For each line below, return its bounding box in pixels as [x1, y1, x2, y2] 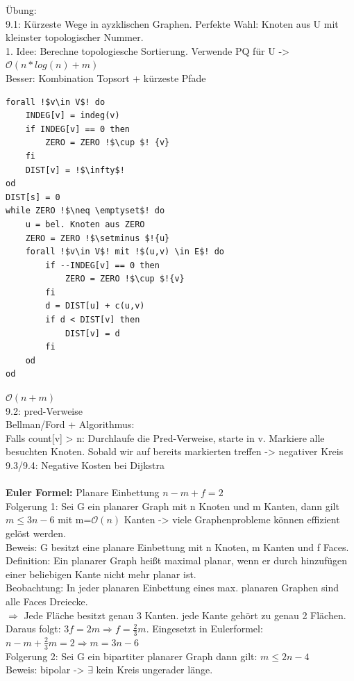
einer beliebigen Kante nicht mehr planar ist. [6, 566, 196, 581]
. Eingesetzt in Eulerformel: [146, 621, 263, 636]
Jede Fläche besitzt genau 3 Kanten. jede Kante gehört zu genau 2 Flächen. [24, 607, 346, 622]
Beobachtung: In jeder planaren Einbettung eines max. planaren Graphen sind [6, 580, 339, 595]
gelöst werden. [6, 525, 66, 540]
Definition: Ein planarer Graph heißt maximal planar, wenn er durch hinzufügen [6, 553, 347, 568]
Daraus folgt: [6, 621, 61, 636]
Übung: [6, 3, 37, 17]
